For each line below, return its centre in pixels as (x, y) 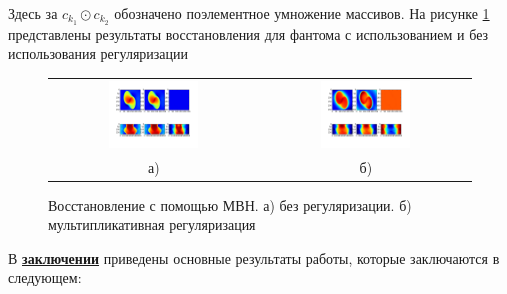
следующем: (45, 277)
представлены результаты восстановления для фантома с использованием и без (248, 33)
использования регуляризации (98, 53)
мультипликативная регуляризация (152, 224)
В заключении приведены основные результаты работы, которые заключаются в (254, 257)
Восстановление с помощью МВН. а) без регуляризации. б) (230, 204)
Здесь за (33, 13)
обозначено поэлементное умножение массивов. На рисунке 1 (302, 13)
